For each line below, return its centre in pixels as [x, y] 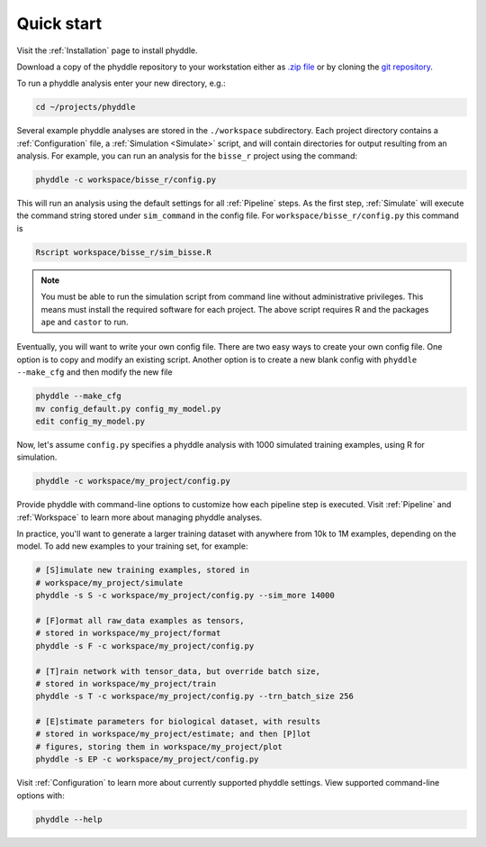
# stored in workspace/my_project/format [128, 633]
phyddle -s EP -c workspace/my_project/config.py [147, 760]
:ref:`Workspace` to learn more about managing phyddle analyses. [139, 517]
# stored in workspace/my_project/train [126, 683]
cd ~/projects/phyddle [85, 107]
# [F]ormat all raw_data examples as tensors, [140, 620]
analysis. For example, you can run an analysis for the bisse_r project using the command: [187, 156]
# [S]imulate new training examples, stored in [142, 570]
